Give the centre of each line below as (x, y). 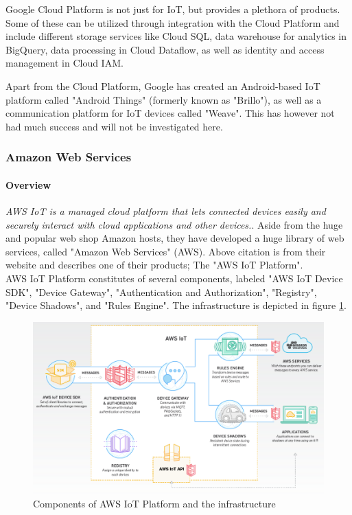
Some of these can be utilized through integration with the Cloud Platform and (173, 22)
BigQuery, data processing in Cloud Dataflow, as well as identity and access (165, 49)
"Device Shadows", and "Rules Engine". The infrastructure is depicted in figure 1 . (176, 305)
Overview (28, 184)
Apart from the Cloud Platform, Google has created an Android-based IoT (163, 85)
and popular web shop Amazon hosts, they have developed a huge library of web (175, 238)
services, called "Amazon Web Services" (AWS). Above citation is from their (166, 251)
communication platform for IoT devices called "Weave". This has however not (170, 113)
